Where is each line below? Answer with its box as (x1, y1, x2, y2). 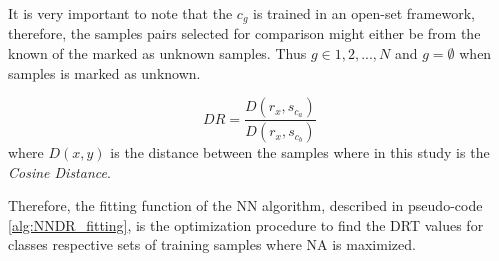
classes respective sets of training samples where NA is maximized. (8, 234, 416, 255)
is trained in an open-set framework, (253, 3, 475, 23)
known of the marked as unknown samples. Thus (8, 43, 307, 64)
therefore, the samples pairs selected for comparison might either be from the (8, 23, 481, 44)
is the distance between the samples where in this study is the (110, 142, 490, 163)
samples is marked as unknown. (8, 62, 201, 83)
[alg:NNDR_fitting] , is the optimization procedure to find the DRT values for (8, 214, 484, 235)
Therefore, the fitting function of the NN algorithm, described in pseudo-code (8, 195, 483, 216)
